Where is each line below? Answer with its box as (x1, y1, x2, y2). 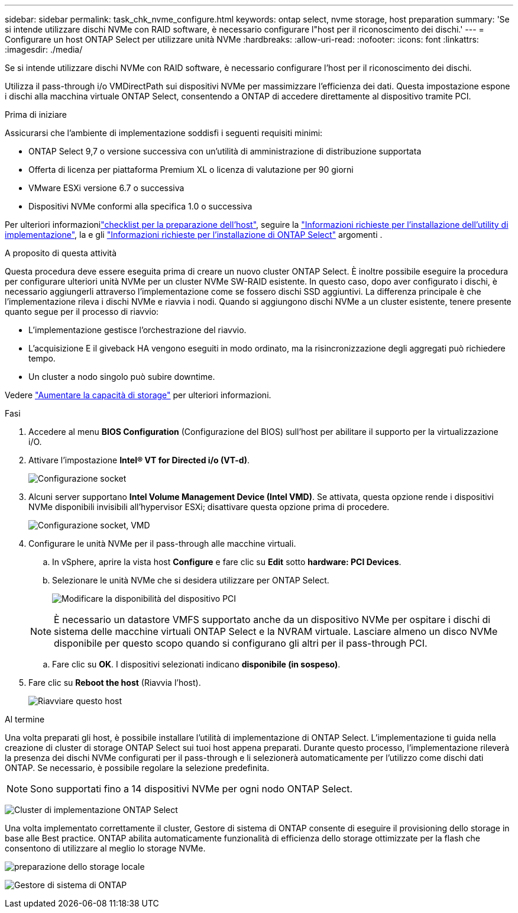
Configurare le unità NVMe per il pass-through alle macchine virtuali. (28, 538, 296, 549)
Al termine (5, 714, 45, 724)
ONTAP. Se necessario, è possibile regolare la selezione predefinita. (5, 763, 270, 773)
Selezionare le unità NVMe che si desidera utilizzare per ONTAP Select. (52, 575, 329, 585)
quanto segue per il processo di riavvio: (5, 307, 159, 317)
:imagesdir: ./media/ (5, 44, 83, 54)
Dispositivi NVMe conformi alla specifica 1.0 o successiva (28, 201, 252, 211)
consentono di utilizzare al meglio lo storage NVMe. (5, 843, 206, 853)
